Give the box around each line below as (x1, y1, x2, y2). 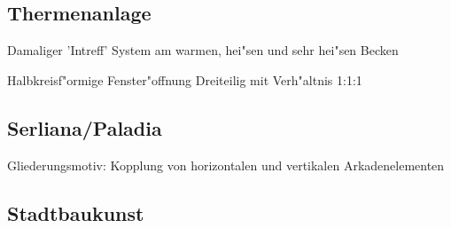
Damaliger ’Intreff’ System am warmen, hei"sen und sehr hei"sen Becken (7, 41, 399, 59)
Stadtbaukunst (7, 199, 144, 226)
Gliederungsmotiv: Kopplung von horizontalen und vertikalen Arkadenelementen (7, 155, 445, 174)
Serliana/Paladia (7, 114, 162, 141)
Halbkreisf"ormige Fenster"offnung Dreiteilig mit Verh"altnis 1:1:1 (7, 70, 362, 89)
